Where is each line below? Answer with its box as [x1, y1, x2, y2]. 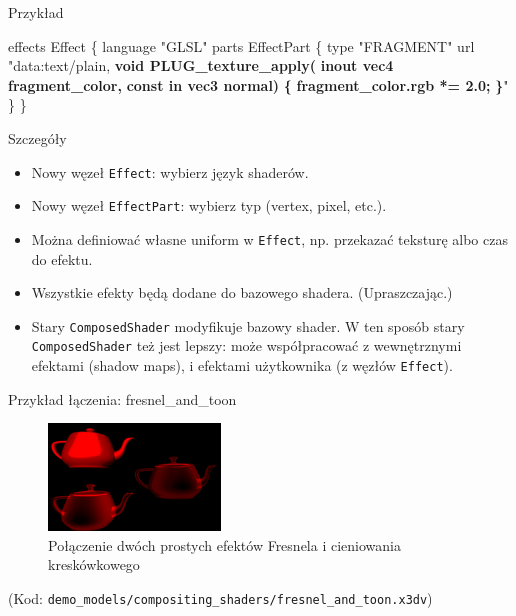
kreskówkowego [48, 554, 140, 575]
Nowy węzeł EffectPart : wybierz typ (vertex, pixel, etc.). [31, 195, 387, 216]
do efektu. [31, 248, 93, 269]
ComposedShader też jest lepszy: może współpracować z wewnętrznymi [31, 335, 462, 356]
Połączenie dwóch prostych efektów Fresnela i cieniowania [48, 534, 401, 555]
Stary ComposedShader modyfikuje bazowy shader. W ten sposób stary [31, 315, 465, 336]
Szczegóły [8, 127, 67, 148]
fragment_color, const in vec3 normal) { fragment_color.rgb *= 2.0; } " [8, 74, 509, 95]
